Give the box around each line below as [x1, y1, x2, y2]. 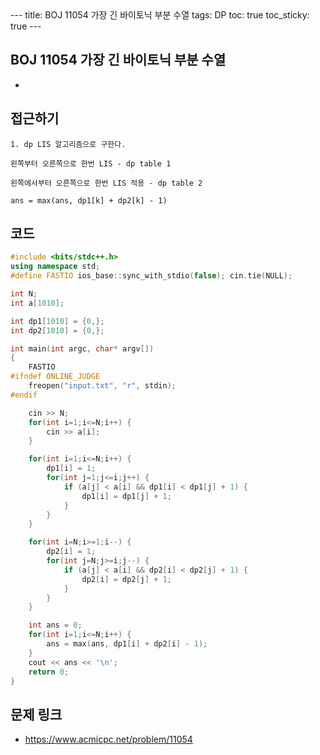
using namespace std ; [10, 262, 101, 272]
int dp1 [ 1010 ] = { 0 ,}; [10, 316, 105, 326]
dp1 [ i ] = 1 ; [46, 463, 97, 474]
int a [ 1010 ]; [10, 298, 65, 308]
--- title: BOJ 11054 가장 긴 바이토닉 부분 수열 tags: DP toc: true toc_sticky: [10, 9, 310, 21]
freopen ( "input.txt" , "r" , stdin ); [28, 381, 177, 391]
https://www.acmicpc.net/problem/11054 [24, 733, 193, 746]
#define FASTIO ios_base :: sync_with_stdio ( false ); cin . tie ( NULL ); [10, 271, 293, 281]
